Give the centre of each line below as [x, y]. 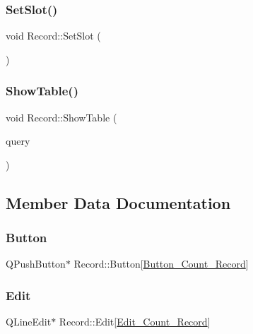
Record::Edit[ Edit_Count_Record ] [135, 322]
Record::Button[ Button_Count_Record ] [161, 264]
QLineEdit [29, 322]
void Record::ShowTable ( [61, 117]
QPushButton [36, 264]
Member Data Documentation [118, 202]
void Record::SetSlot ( [53, 36]
